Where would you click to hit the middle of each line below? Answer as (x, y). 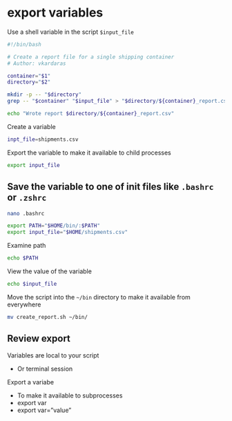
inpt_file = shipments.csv (43, 139)
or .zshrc (27, 198)
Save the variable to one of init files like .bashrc (110, 187)
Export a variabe (30, 382)
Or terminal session (45, 369)
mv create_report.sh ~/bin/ (48, 317)
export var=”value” (44, 410)
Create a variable (32, 126)
